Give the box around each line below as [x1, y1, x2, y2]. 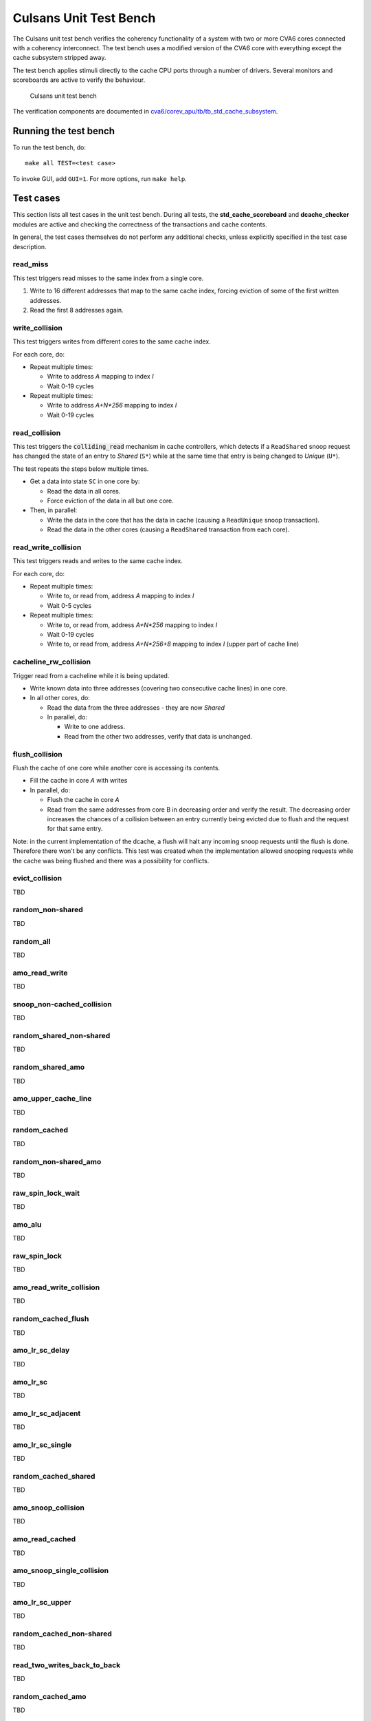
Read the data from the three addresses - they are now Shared [47, 703, 225, 712]
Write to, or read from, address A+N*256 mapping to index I [47, 620, 218, 629]
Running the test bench [12, 125, 115, 137]
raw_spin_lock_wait [12, 1188, 80, 1198]
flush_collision [12, 749, 63, 759]
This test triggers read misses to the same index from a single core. [12, 274, 204, 282]
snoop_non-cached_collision [12, 999, 113, 1009]
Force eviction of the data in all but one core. [47, 496, 175, 505]
